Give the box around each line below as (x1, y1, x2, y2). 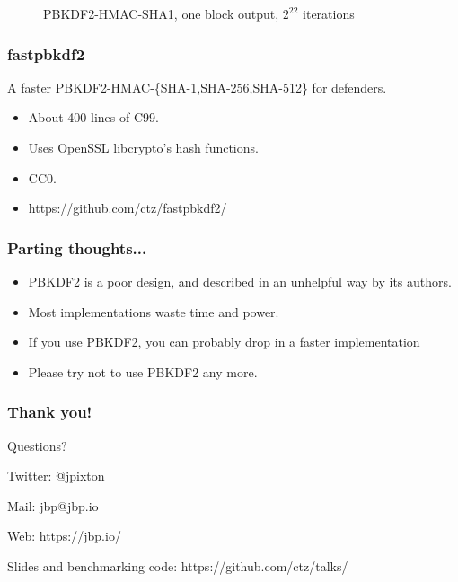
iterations (303, 4, 355, 22)
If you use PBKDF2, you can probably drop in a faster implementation (28, 332, 420, 351)
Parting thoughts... (7, 236, 147, 259)
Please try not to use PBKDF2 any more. (28, 362, 258, 381)
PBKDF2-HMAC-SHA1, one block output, (43, 4, 279, 22)
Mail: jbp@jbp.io (7, 496, 99, 515)
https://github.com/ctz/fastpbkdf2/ (28, 198, 227, 217)
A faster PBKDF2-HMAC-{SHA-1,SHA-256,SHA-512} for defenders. (7, 77, 387, 96)
